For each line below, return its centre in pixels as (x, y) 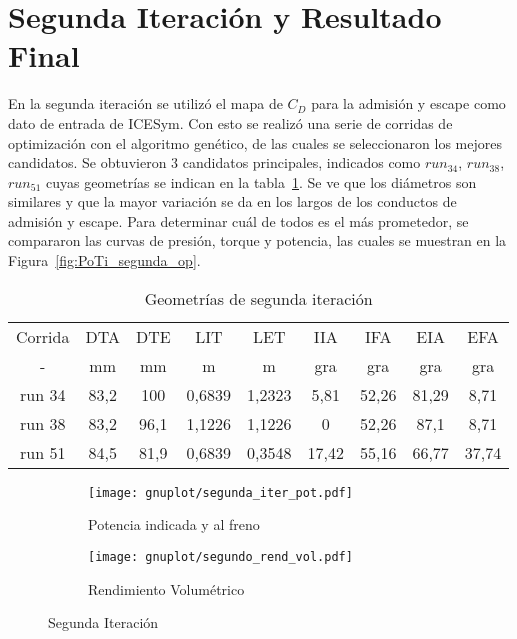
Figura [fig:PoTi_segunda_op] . (104, 260)
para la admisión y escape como (408, 103)
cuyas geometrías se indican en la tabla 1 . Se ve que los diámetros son (261, 181)
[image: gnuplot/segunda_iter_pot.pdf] (220, 492)
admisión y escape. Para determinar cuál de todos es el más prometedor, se (238, 220)
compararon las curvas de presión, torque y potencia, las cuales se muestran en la (257, 240)
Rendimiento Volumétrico (166, 588)
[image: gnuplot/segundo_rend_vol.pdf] (220, 556)
